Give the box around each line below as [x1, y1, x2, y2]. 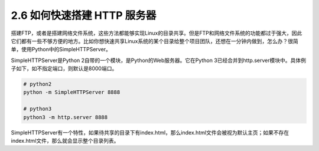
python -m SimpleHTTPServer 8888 [23, 89, 121, 96]
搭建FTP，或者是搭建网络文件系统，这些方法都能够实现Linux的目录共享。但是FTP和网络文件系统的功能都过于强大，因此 [11, 29, 302, 37]
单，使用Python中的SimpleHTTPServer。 [11, 46, 112, 53]
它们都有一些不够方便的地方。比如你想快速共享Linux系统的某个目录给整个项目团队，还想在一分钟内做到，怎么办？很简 [11, 37, 298, 44]
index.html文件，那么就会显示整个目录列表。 [11, 137, 119, 145]
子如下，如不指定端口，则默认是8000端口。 [11, 65, 118, 72]
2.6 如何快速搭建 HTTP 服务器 [11, 9, 157, 22]
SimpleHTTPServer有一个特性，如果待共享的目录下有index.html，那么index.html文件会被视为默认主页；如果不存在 [11, 129, 289, 136]
